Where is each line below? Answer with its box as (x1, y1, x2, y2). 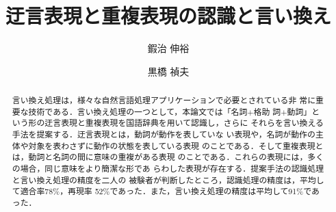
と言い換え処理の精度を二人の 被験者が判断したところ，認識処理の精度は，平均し (12, 174, 324, 185)
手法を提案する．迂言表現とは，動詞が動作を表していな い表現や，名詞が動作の (12, 129, 315, 140)
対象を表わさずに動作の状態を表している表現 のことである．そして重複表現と (28, 140, 324, 151)
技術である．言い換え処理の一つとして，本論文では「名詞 (28, 105, 248, 117)
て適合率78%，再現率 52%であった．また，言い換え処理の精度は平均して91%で (12, 185, 311, 197)
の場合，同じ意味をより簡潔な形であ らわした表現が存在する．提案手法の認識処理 (12, 163, 324, 174)
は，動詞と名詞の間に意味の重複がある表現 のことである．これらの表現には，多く (12, 151, 324, 163)
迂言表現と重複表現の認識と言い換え (5, 1, 331, 29)
